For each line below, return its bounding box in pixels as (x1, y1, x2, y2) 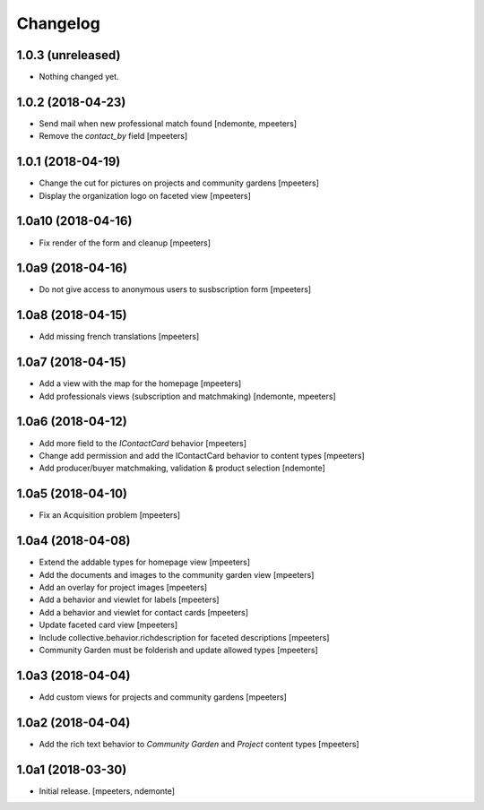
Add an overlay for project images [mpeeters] (39, 582, 208, 592)
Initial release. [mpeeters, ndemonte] (39, 785, 175, 797)
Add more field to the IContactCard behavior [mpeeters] (39, 437, 246, 448)
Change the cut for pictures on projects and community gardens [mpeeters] (39, 177, 320, 188)
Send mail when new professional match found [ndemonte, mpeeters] (39, 117, 298, 129)
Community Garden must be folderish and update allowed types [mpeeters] (39, 644, 318, 655)
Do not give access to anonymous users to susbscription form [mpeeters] (39, 284, 312, 295)
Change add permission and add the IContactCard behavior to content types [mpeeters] (39, 450, 365, 461)
